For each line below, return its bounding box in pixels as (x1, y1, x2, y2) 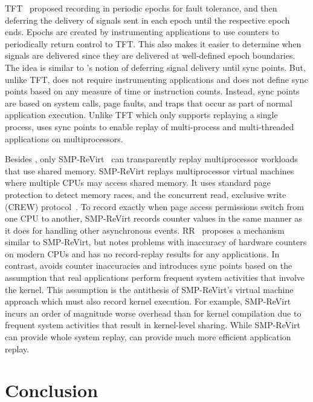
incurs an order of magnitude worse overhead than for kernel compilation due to (5, 306, 302, 319)
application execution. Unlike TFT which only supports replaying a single (5, 108, 278, 121)
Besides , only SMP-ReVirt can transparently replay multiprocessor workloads (5, 153, 298, 165)
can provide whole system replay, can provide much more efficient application (5, 331, 291, 343)
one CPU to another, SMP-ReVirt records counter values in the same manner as (5, 212, 302, 225)
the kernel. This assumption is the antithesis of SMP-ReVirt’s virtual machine (5, 283, 294, 295)
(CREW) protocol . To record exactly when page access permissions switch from (5, 200, 304, 213)
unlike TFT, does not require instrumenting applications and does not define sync (5, 73, 308, 85)
